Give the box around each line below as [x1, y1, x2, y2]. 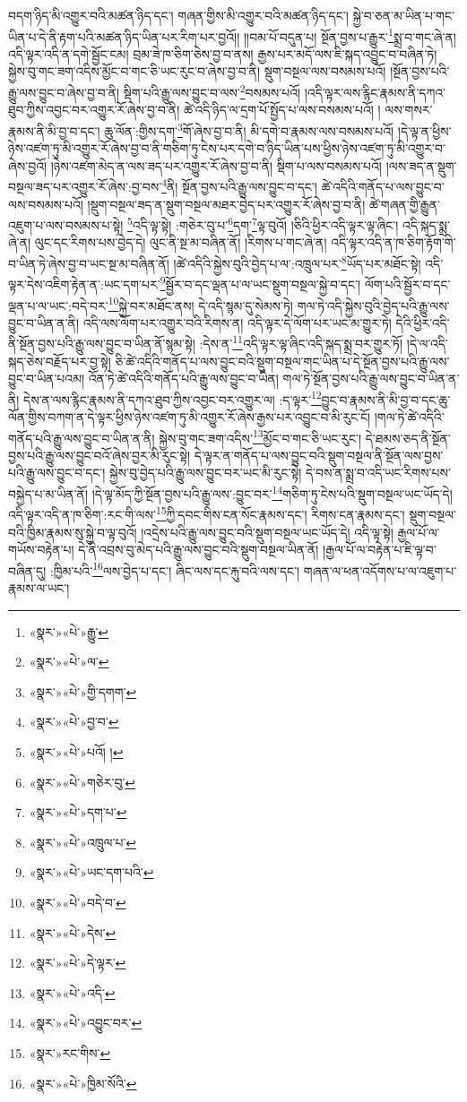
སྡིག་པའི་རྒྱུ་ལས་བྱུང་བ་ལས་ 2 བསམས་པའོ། [123, 81, 301, 101]
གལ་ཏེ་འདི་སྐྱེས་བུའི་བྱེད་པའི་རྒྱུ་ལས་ [297, 296, 450, 314]
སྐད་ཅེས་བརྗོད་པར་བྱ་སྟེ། [8, 351, 111, 370]
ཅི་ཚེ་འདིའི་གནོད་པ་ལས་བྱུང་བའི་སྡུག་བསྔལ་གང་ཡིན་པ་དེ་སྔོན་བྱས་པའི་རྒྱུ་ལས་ [115, 351, 450, 370]
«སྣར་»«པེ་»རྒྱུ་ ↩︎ [29, 622, 109, 641]
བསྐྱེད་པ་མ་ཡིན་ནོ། [8, 484, 89, 503]
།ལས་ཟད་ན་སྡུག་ [385, 156, 457, 175]
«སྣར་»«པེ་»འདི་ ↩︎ [29, 983, 116, 1002]
